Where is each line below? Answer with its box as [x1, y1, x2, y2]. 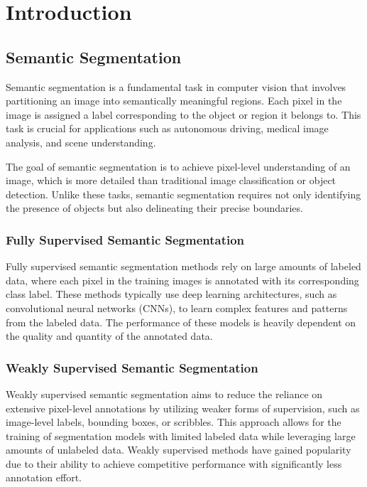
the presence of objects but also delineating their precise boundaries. [6, 200, 303, 215]
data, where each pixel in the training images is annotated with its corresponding [6, 272, 359, 287]
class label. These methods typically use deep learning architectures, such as [6, 287, 337, 301]
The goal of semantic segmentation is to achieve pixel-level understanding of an [6, 159, 351, 173]
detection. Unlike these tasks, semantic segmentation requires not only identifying [6, 186, 361, 201]
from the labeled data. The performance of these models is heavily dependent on [6, 314, 356, 329]
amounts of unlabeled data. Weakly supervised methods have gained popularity [6, 442, 351, 457]
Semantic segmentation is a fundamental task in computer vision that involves [6, 79, 346, 94]
